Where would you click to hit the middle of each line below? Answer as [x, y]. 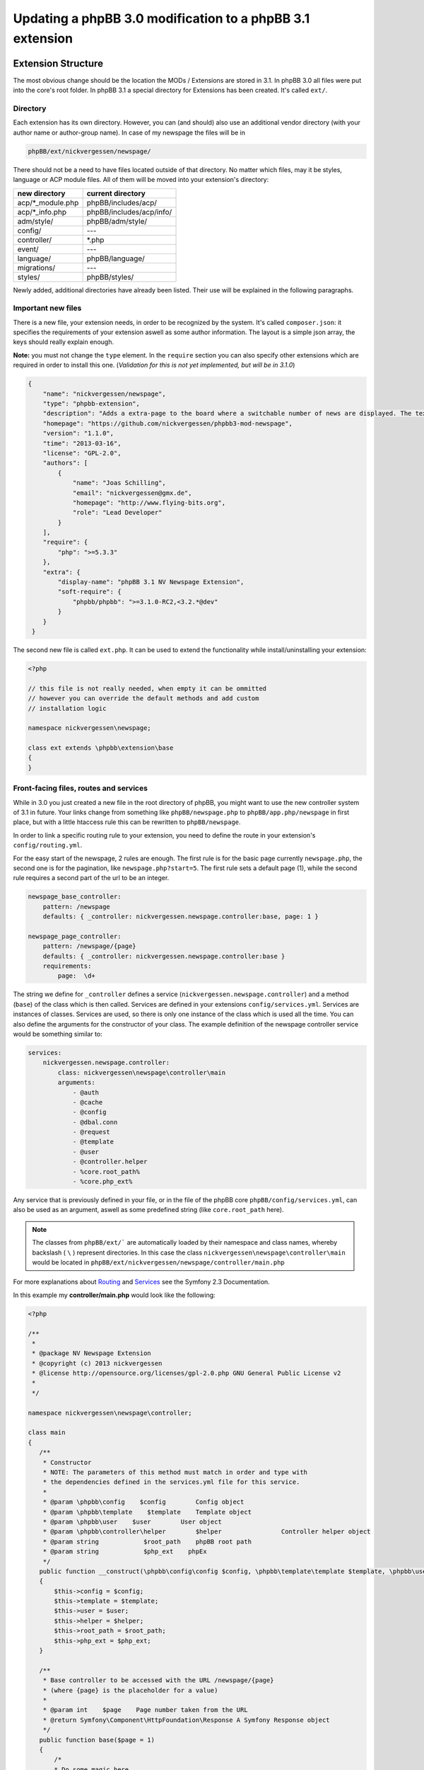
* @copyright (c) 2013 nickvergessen [97, 1363]
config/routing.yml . [48, 845]
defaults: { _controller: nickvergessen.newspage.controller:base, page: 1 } [181, 917]
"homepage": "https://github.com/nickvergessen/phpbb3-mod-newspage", [168, 423]
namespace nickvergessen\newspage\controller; [110, 1413]
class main [47, 1433]
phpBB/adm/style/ [117, 221]
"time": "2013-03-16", [82, 443]
